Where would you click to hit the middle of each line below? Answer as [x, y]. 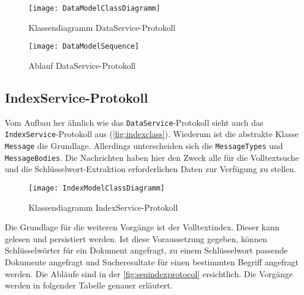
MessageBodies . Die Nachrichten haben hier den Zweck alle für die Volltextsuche [152, 157]
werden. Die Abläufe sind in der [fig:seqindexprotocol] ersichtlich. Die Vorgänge [149, 273]
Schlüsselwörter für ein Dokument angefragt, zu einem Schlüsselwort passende [146, 250]
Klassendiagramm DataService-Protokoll [102, 27]
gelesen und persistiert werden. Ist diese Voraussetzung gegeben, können [136, 238]
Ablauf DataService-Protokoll [82, 65]
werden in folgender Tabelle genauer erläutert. [89, 285]
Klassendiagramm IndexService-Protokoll [103, 207]
